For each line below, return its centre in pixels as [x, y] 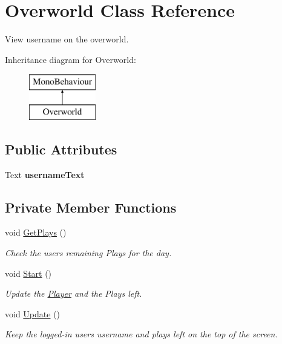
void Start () [28, 273]
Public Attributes [61, 149]
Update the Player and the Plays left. [74, 293]
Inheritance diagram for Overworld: [70, 59]
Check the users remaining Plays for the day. [88, 253]
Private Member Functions [91, 207]
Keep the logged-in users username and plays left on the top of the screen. [141, 334]
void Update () [33, 313]
